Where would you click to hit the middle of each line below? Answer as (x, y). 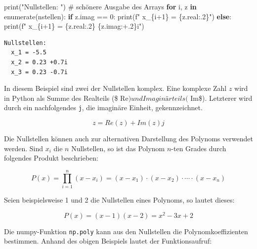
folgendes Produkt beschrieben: (51, 158)
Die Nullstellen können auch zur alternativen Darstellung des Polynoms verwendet (128, 138)
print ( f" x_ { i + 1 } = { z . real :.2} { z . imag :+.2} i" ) (74, 26)
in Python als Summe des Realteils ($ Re (66, 98)
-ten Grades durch (199, 148)
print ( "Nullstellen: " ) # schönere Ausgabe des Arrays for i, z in (100, 6)
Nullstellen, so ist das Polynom (118, 148)
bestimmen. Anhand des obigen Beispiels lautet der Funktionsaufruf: (108, 241)
